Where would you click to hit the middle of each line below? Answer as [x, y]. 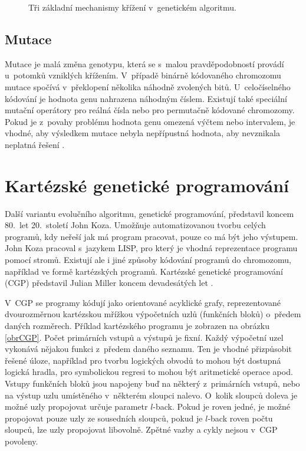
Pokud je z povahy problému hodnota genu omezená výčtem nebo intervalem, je [150, 121]
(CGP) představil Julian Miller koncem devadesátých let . [109, 283]
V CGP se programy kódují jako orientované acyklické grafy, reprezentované [143, 302]
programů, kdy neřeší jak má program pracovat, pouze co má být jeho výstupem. [152, 236]
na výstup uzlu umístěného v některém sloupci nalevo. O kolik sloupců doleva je [151, 395]
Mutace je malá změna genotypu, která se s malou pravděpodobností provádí [144, 63]
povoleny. [22, 441]
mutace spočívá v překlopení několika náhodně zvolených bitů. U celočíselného [148, 86]
